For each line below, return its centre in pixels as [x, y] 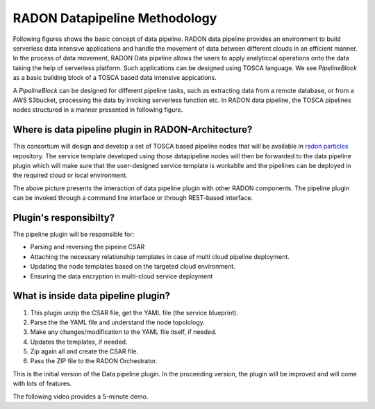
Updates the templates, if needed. [79, 342]
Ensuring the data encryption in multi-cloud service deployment [122, 276]
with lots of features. [42, 384]
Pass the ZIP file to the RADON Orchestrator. [94, 361]
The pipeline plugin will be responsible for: [74, 234]
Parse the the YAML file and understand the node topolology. [117, 322]
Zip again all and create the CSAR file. [84, 351]
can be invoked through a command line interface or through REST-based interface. [133, 198]
